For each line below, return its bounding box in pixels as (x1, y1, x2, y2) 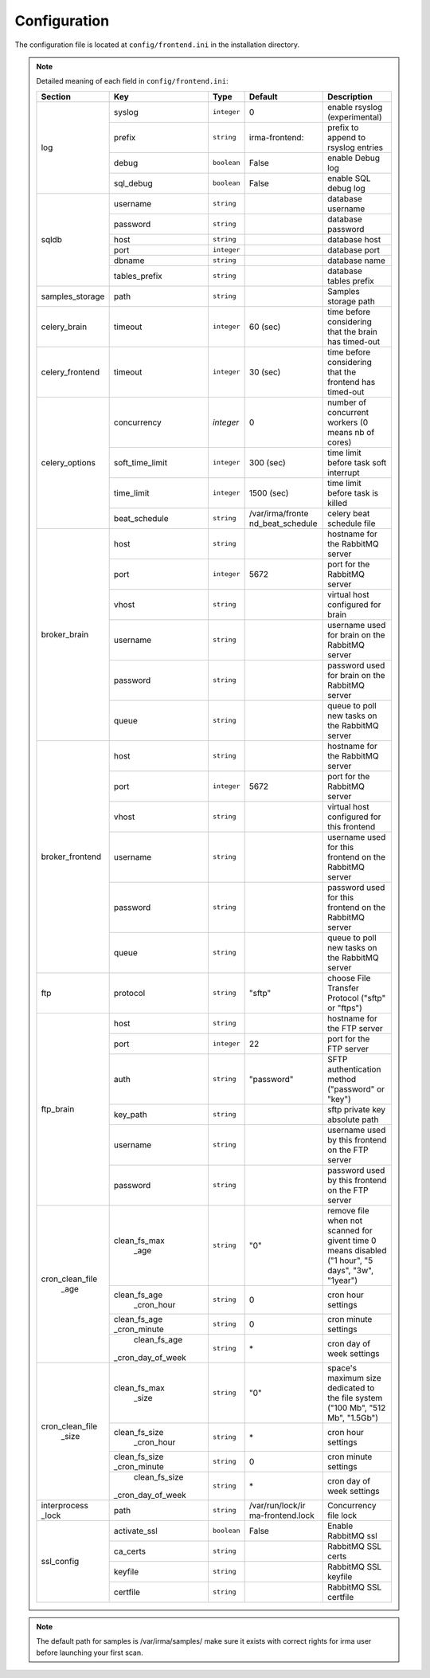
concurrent (326, 406, 369, 418)
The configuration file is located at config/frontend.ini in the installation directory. (14, 40, 300, 49)
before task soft (326, 457, 387, 468)
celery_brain (41, 321, 88, 332)
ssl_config (41, 1556, 80, 1567)
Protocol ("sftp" (326, 992, 386, 1003)
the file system (326, 1392, 383, 1403)
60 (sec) (248, 321, 281, 332)
